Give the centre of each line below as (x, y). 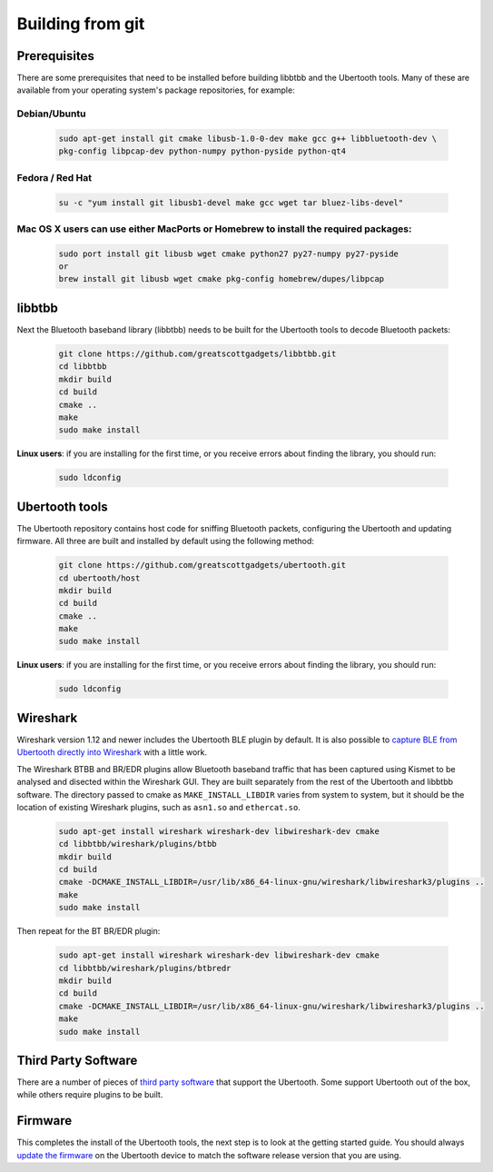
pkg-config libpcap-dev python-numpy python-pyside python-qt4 (202, 151)
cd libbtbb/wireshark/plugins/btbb (138, 844)
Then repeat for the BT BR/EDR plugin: (89, 931)
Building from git (81, 24)
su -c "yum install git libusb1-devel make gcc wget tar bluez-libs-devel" (231, 203)
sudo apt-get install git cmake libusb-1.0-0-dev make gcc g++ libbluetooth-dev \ (248, 139)
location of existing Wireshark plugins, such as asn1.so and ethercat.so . (159, 807)
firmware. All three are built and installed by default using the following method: (166, 541)
